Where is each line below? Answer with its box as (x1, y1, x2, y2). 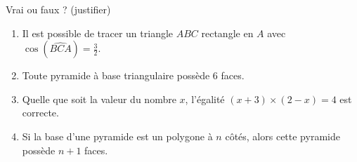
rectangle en (201, 25, 254, 40)
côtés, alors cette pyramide (225, 128, 340, 143)
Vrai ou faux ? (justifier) (6, 2, 111, 16)
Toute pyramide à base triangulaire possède (22, 68, 210, 83)
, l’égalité (185, 91, 225, 106)
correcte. (22, 105, 59, 120)
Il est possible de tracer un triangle (22, 25, 174, 40)
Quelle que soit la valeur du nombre (22, 91, 176, 106)
